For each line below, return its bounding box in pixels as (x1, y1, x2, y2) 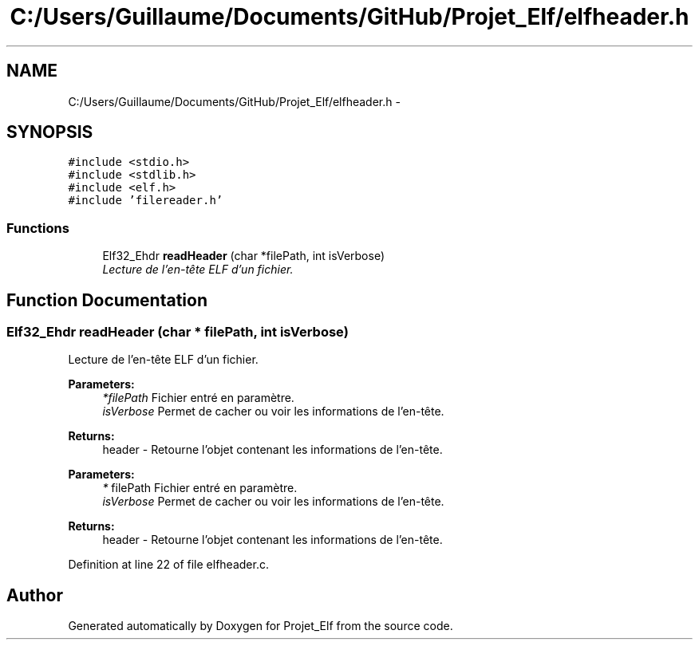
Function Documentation (6, 290, 207, 310)
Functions (6, 219, 69, 236)
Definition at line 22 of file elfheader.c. (68, 557, 269, 572)
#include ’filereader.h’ (68, 194, 223, 207)
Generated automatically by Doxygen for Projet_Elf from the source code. (68, 619, 453, 633)
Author (6, 585, 63, 605)
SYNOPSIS (6, 122, 93, 143)
